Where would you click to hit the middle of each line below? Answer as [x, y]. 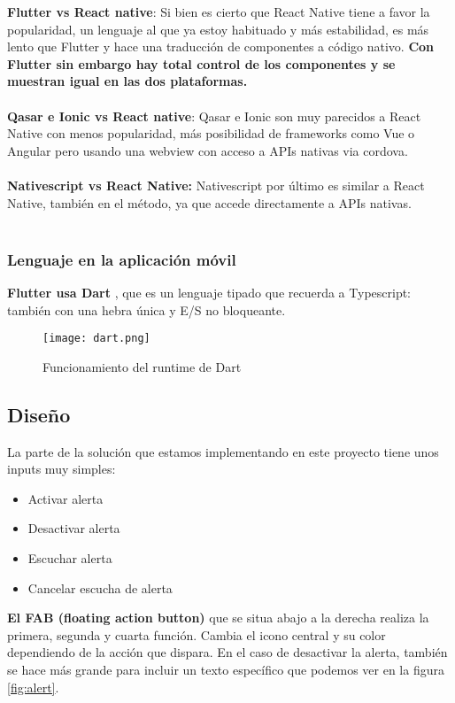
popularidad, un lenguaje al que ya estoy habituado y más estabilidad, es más [218, 29]
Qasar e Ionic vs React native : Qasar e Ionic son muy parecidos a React [214, 116]
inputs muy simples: [62, 469]
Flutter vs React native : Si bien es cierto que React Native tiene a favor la [219, 12]
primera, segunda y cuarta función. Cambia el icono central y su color [197, 634]
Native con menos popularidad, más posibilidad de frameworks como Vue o [211, 133]
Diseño [39, 414]
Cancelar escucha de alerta [100, 587]
